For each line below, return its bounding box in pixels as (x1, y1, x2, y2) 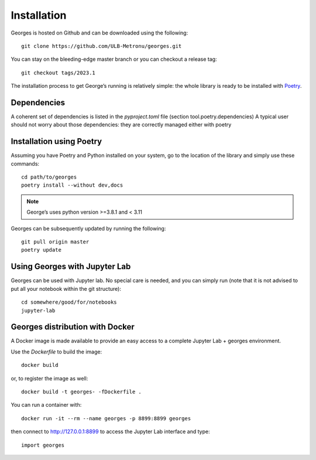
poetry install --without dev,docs (21, 182, 123, 188)
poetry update (21, 246, 61, 253)
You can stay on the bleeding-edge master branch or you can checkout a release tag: (11, 56, 217, 63)
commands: (11, 160, 40, 167)
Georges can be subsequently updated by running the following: (11, 225, 166, 232)
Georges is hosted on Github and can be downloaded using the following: (11, 29, 188, 36)
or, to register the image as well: (11, 375, 88, 382)
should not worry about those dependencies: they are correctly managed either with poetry (11, 121, 232, 128)
